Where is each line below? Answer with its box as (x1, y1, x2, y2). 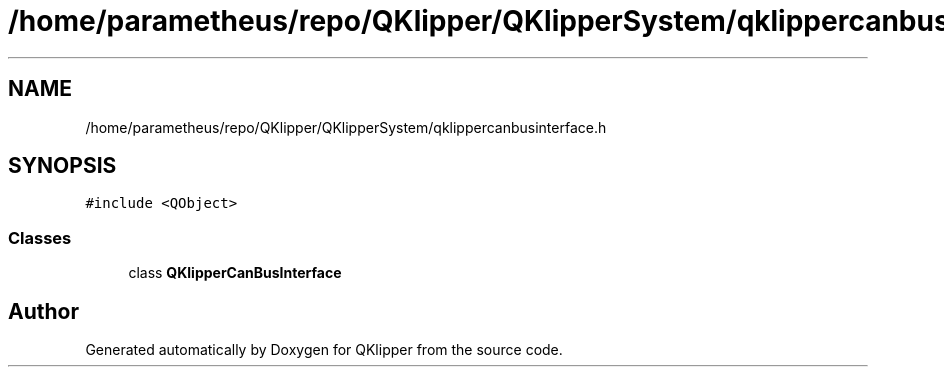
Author (8, 298, 79, 324)
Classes (8, 227, 72, 248)
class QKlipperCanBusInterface (128, 264, 342, 282)
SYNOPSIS (8, 153, 117, 179)
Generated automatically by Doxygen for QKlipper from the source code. (85, 341, 563, 359)
